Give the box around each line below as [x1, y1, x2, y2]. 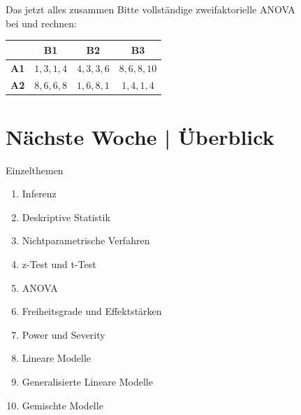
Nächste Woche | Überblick [6, 122, 274, 150]
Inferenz [22, 186, 57, 201]
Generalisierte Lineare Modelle [22, 374, 153, 388]
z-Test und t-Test [22, 256, 96, 271]
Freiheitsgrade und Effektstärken [22, 304, 162, 318]
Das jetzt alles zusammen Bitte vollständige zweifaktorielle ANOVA [6, 2, 295, 16]
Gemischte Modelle [22, 398, 103, 412]
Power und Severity [22, 327, 105, 342]
